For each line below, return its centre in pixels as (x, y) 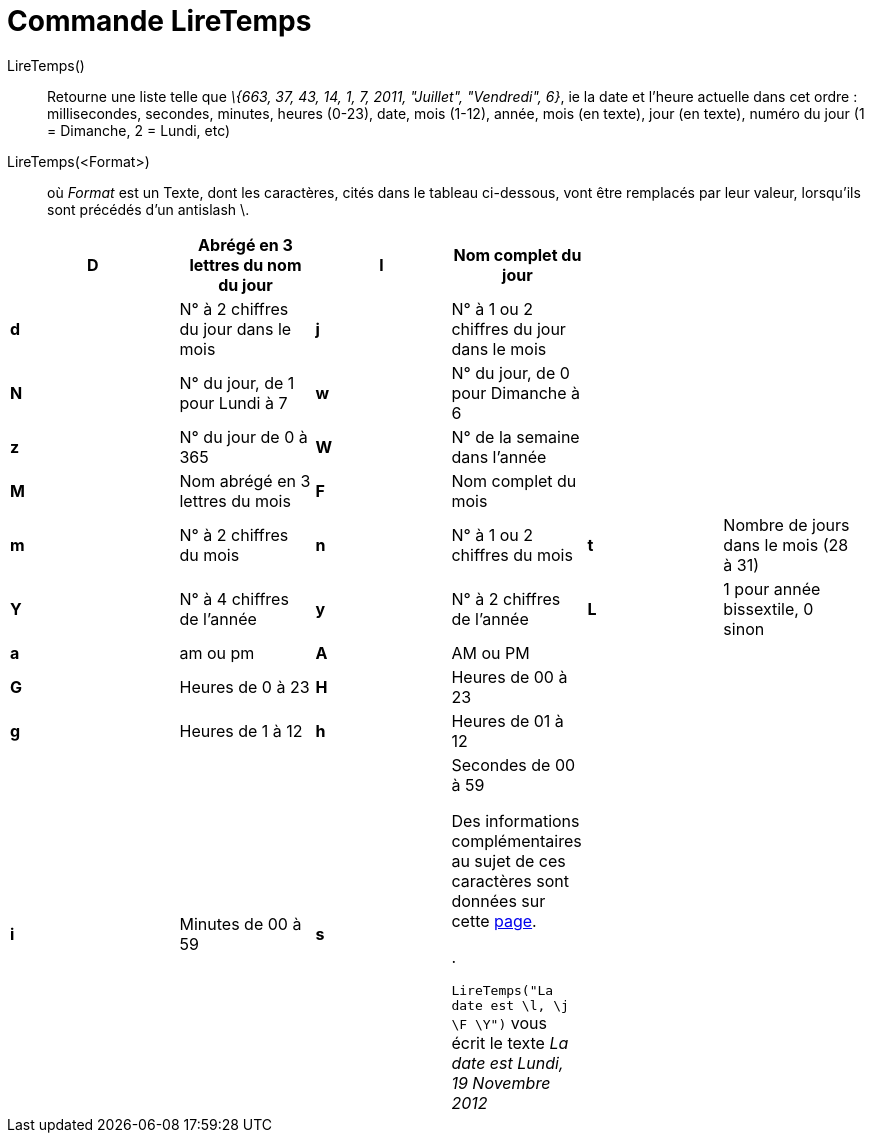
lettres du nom (245, 264)
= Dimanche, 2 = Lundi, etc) (139, 130)
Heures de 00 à (509, 676)
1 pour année (772, 588)
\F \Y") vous (499, 1022)
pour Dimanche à (516, 392)
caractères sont (510, 880)
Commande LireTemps (159, 21)
